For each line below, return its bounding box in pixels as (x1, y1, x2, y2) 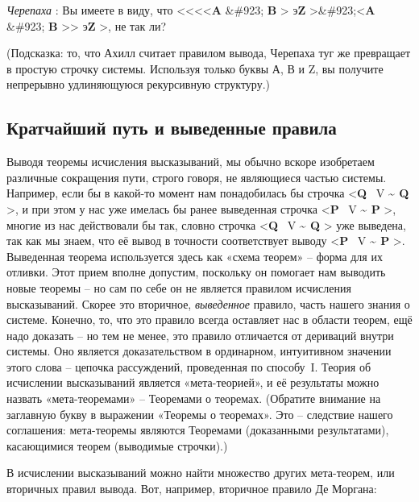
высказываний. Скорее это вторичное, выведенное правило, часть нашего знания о (6, 295, 410, 312)
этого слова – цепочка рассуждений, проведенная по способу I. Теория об (6, 358, 371, 375)
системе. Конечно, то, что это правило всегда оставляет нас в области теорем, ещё (6, 311, 413, 328)
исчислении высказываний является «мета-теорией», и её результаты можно (6, 374, 380, 391)
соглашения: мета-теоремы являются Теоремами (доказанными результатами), (6, 421, 389, 438)
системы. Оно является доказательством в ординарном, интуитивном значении (6, 342, 392, 359)
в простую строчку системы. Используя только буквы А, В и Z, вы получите (6, 60, 384, 77)
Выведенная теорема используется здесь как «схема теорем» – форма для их (6, 247, 383, 264)
